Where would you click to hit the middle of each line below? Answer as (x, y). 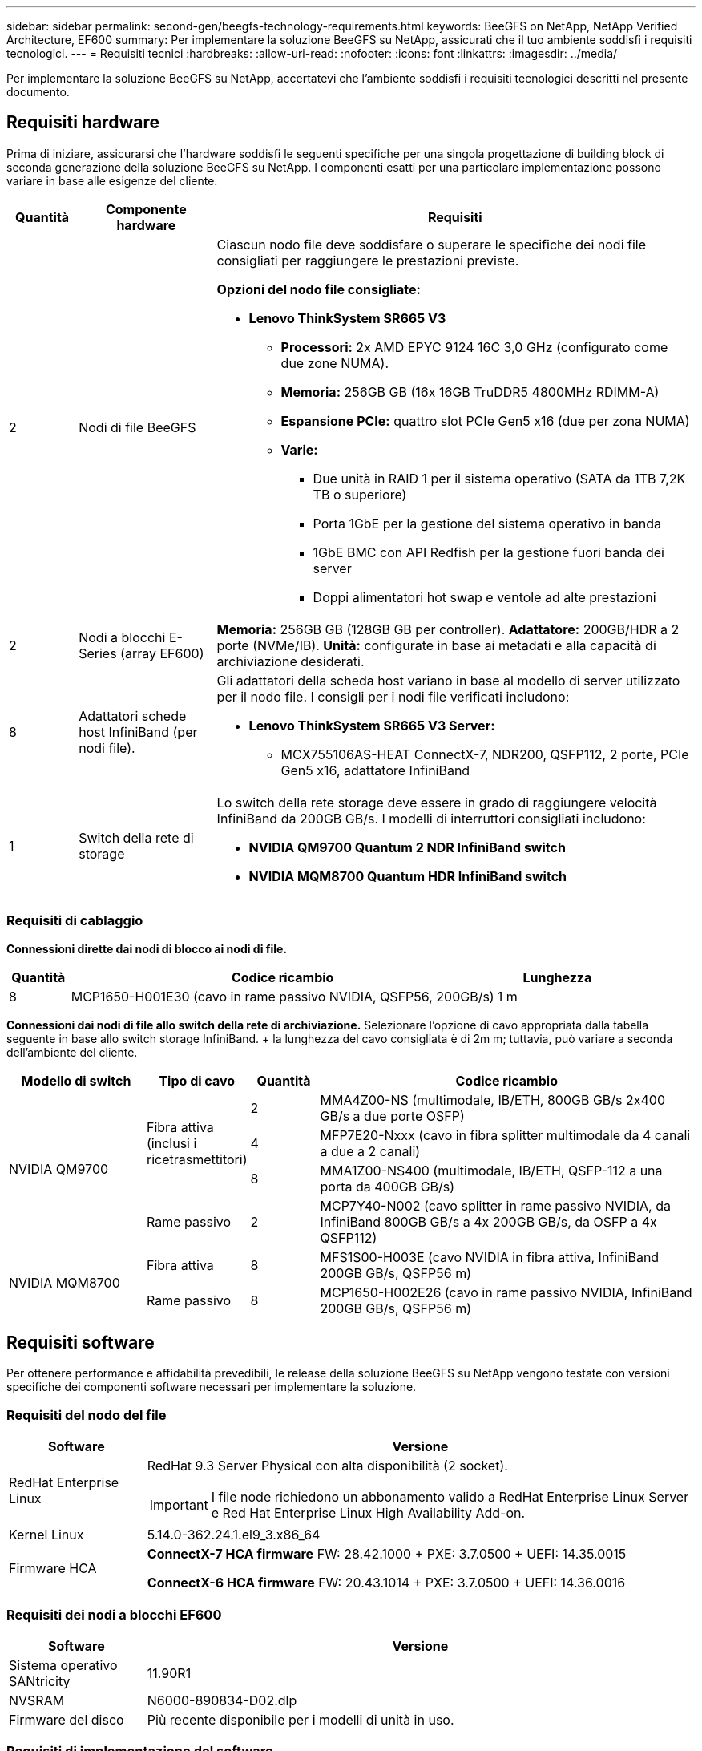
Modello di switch (76, 1080)
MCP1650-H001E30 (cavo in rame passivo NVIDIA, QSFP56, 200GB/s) (282, 996)
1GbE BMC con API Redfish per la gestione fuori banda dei (488, 552)
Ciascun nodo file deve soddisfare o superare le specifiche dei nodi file (432, 244)
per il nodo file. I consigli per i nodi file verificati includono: (393, 696)
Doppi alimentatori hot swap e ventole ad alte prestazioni (484, 597)
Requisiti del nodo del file (87, 1415)
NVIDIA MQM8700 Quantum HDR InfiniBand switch (407, 876)
